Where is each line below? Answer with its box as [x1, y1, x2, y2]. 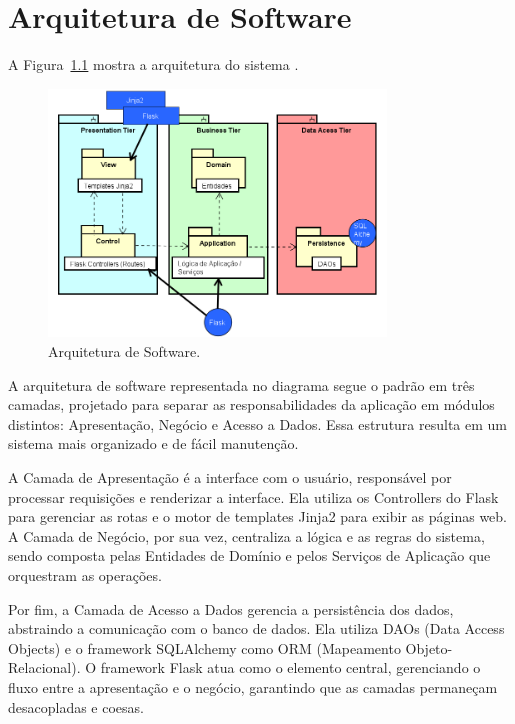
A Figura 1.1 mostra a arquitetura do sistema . [8, 54, 299, 75]
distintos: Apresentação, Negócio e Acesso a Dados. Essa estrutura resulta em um [8, 413, 508, 434]
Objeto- [405, 637, 453, 658]
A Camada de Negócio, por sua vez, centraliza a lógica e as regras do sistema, [8, 525, 485, 546]
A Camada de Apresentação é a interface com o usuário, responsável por [8, 467, 452, 488]
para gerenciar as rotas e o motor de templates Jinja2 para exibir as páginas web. [8, 506, 507, 527]
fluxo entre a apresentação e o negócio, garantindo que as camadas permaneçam [8, 676, 498, 697]
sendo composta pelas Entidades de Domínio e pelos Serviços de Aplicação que [8, 545, 491, 566]
